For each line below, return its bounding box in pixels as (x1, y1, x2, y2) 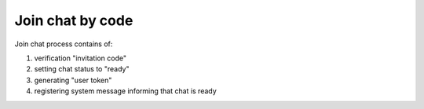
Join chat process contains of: (14, 39, 113, 49)
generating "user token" (34, 75, 112, 85)
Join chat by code (14, 12, 133, 29)
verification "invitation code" (34, 53, 127, 63)
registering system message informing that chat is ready (34, 86, 217, 96)
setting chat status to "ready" (34, 64, 130, 74)
